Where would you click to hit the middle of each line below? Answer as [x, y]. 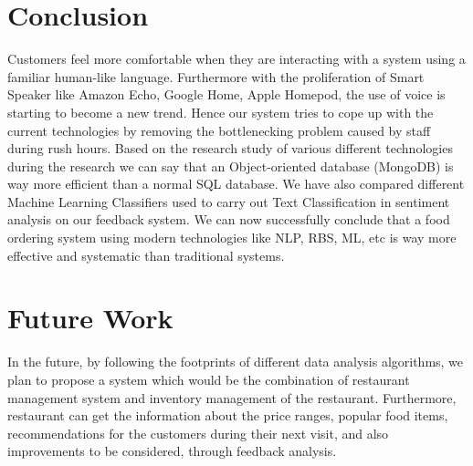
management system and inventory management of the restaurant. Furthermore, [232, 397]
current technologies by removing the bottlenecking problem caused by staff [219, 130]
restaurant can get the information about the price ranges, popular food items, [228, 415]
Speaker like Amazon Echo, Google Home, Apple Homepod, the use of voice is [226, 94]
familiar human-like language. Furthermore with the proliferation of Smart [216, 76]
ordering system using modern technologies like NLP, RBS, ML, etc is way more [232, 238]
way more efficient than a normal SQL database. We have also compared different [236, 184]
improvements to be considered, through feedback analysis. [172, 451]
